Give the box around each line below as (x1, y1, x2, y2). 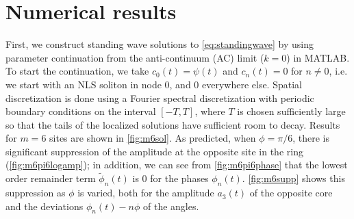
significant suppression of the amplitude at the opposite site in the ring (5, 144, 303, 158)
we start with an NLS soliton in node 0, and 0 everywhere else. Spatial (5, 77, 302, 91)
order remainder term (5, 171, 96, 185)
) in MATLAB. (286, 50, 350, 64)
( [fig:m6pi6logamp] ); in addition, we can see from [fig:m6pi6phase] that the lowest (5, 157, 348, 172)
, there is (292, 131, 329, 145)
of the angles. (143, 198, 199, 213)
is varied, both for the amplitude (77, 185, 214, 200)
